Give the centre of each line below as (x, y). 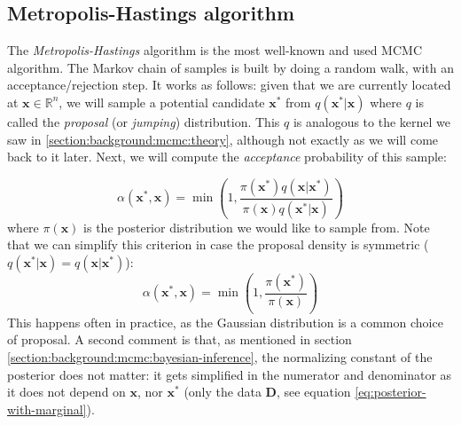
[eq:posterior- (391, 392)
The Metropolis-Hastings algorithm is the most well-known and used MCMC (215, 50)
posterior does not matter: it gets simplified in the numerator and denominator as (230, 374)
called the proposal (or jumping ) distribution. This (144, 121)
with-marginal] (47, 409)
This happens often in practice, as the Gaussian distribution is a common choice (225, 322)
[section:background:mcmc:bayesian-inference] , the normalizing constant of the (220, 357)
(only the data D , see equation (267, 392)
